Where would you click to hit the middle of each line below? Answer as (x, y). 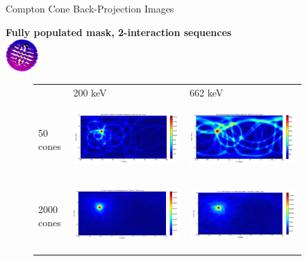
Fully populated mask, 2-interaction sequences (119, 32)
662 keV (207, 93)
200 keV (90, 93)
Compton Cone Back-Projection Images (90, 8)
